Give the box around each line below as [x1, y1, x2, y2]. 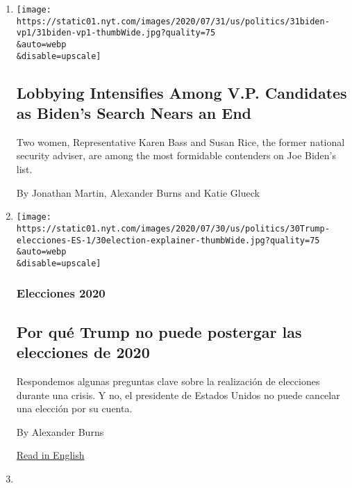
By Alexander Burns [16, 424, 104, 439]
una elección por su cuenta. [16, 401, 133, 416]
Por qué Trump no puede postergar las [16, 320, 302, 342]
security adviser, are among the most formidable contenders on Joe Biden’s [16, 148, 337, 163]
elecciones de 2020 [16, 341, 150, 363]
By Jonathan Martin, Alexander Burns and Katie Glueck [16, 185, 260, 200]
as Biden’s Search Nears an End [16, 102, 252, 124]
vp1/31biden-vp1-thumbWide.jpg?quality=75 [16, 28, 216, 38]
